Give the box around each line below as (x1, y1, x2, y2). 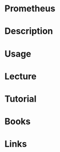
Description (4, 26, 53, 37)
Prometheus (4, 3, 56, 14)
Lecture (4, 71, 37, 82)
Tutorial (4, 93, 37, 104)
